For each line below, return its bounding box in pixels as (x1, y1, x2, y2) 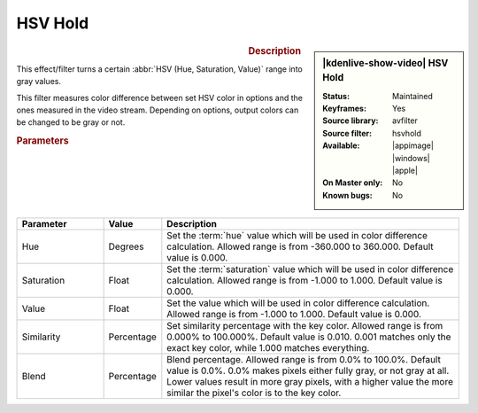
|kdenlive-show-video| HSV (322, 57, 449, 69)
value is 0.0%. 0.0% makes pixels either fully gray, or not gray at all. (166, 364, 450, 377)
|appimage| (392, 140, 434, 151)
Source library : (322, 115, 379, 126)
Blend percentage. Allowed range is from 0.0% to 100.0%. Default (166, 354, 442, 366)
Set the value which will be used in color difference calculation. (166, 297, 430, 309)
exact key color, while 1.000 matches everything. (166, 342, 370, 355)
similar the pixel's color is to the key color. (166, 386, 342, 399)
